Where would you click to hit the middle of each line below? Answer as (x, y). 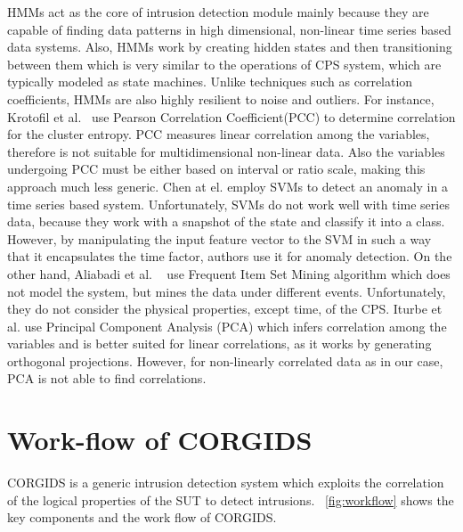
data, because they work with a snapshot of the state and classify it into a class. (226, 221)
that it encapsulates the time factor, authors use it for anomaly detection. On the (230, 256)
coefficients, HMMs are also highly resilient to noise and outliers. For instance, (221, 98)
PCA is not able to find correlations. (107, 378)
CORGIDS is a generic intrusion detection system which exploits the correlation (226, 483)
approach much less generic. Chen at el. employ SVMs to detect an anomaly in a (227, 186)
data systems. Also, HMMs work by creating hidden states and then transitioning (230, 47)
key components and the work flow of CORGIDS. (142, 517)
